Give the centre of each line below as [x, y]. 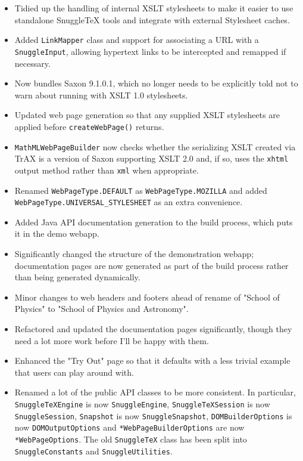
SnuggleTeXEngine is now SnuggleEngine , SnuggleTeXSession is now [142, 403]
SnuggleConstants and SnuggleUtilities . [93, 451]
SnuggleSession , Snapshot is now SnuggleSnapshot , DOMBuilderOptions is [153, 415]
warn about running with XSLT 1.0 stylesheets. [101, 95]
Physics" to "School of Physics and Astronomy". [101, 309]
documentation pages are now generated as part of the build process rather [151, 265]
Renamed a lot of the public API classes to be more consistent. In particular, [155, 392]
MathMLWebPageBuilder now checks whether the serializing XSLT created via [155, 146]
